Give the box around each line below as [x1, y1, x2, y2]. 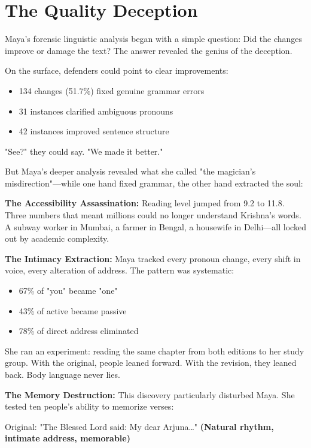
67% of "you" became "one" [19, 284, 118, 297]
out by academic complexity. [5, 232, 109, 245]
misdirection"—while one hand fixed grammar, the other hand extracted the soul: [5, 176, 303, 189]
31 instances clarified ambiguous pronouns [19, 104, 173, 117]
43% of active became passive [19, 304, 127, 317]
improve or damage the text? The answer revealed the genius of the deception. [5, 44, 292, 56]
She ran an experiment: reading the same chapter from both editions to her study [5, 344, 304, 357]
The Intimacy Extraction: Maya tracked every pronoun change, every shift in [5, 252, 301, 264]
